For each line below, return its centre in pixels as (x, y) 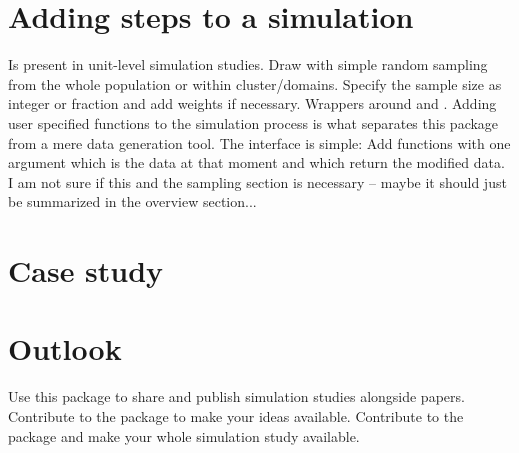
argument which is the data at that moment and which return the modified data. (256, 162)
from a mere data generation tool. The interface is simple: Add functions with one (259, 142)
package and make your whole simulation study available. (184, 435)
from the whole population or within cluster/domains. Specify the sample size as (255, 83)
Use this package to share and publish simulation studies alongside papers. (236, 396)
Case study (86, 270)
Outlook (65, 348)
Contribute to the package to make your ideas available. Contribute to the (236, 415)
